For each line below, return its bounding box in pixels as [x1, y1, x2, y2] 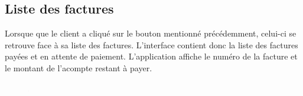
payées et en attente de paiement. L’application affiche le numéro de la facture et [5, 50, 298, 62]
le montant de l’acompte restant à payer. [5, 61, 152, 74]
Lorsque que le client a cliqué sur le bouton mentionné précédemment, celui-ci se [5, 27, 297, 39]
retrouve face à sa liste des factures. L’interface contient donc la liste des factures [5, 38, 298, 51]
